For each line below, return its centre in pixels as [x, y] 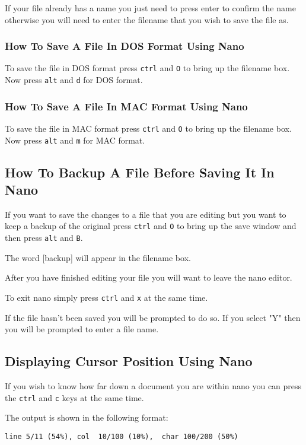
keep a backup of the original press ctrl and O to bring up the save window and [151, 226]
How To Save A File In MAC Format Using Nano [126, 106]
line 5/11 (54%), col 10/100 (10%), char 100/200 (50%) [122, 436]
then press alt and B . [44, 238]
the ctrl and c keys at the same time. [74, 397]
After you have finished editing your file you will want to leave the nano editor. [149, 277]
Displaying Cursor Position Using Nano [129, 361]
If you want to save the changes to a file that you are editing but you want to [146, 214]
